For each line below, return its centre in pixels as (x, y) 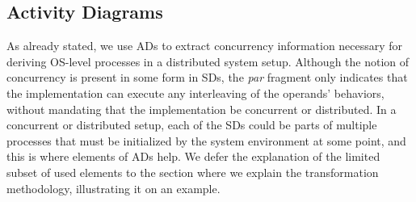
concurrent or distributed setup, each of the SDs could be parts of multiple (192, 125)
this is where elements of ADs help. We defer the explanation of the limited (193, 156)
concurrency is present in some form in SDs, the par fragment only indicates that (207, 77)
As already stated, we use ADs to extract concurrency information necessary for (205, 46)
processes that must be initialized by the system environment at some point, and (206, 140)
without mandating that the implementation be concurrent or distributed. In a (202, 109)
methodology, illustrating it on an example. (113, 188)
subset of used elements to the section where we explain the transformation (193, 172)
